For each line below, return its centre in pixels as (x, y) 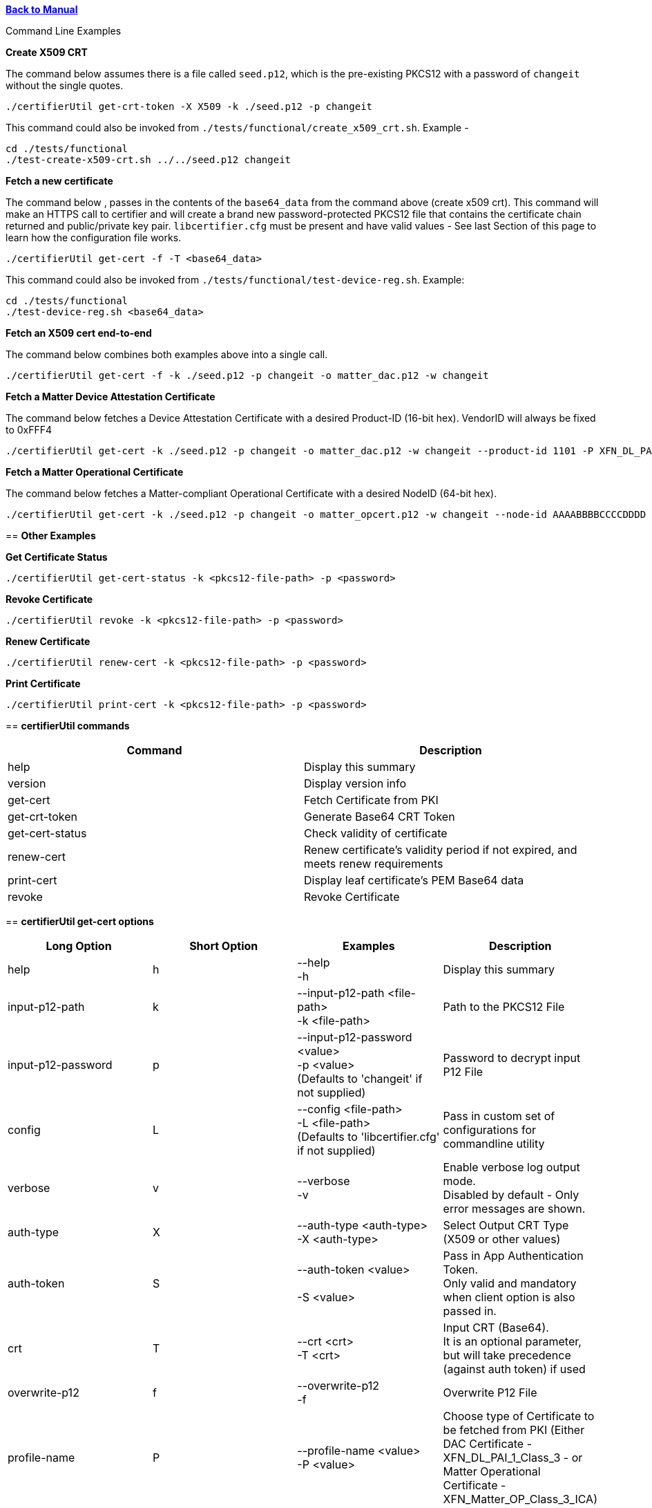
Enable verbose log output (511, 1167)
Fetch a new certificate (59, 181)
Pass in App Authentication (513, 1256)
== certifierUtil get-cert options (80, 921)
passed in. (470, 1311)
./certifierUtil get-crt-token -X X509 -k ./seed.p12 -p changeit (189, 106)
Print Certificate (43, 683)
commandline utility (494, 1144)
